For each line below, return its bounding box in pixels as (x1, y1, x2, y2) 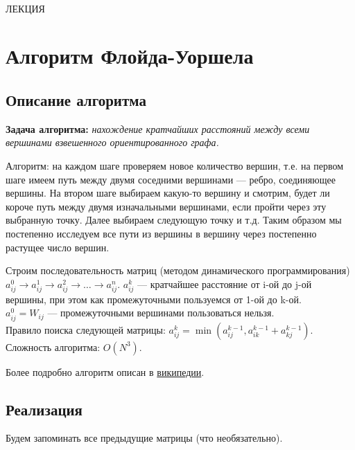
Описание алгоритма (6, 89, 146, 110)
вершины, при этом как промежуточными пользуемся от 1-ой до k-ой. (6, 291, 302, 306)
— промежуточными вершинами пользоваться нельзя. (47, 305, 275, 320)
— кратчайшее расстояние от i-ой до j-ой (137, 276, 312, 291)
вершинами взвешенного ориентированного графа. (6, 135, 219, 150)
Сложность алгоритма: (6, 339, 101, 354)
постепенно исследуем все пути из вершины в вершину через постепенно (6, 226, 317, 240)
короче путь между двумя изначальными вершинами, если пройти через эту (6, 199, 327, 213)
